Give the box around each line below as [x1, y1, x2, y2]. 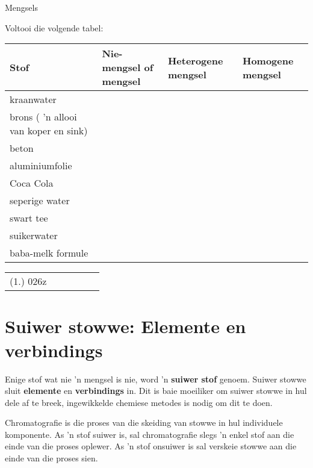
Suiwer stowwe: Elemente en [5, 314, 246, 339]
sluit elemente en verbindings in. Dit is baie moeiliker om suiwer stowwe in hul [5, 384, 307, 397]
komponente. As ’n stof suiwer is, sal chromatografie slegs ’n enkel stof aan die [5, 428, 294, 440]
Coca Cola [10, 176, 54, 190]
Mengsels [5, 1, 38, 13]
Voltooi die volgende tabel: [5, 21, 104, 34]
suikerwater [10, 228, 58, 243]
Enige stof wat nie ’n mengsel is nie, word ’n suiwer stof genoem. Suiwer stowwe [5, 372, 306, 385]
